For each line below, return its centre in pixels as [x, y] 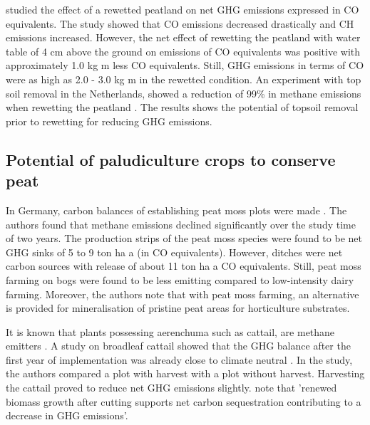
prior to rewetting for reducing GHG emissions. [109, 121]
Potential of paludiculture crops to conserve [171, 159]
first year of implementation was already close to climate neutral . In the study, [179, 359]
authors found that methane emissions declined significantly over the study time [181, 224]
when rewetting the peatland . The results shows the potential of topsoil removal [182, 107]
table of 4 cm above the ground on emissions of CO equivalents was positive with [183, 51]
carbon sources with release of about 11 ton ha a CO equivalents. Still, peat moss [184, 266]
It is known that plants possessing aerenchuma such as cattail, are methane [170, 331]
